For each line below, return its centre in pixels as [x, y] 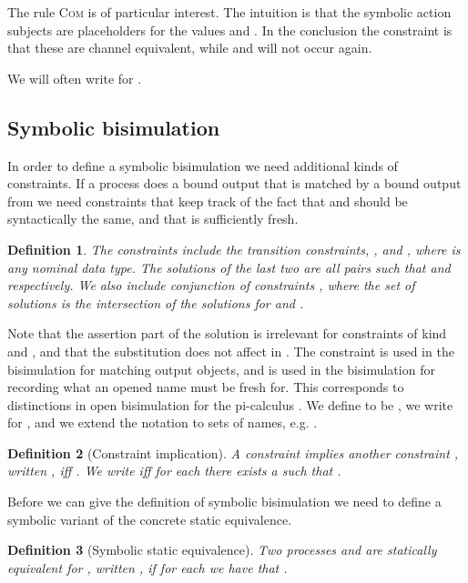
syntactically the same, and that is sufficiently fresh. [153, 219]
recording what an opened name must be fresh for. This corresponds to [206, 387]
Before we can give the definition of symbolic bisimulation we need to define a [224, 502]
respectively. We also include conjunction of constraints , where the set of [211, 285]
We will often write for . [75, 78]
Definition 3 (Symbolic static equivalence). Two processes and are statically [222, 550]
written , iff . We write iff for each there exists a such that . [174, 471]
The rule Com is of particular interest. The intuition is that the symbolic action [229, 12]
